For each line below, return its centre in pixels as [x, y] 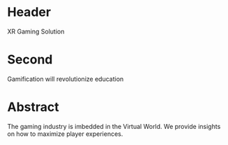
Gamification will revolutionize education [66, 79]
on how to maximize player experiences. [65, 134]
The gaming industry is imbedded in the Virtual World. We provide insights [114, 126]
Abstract [33, 107]
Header [29, 12]
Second [30, 60]
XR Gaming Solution [36, 31]
